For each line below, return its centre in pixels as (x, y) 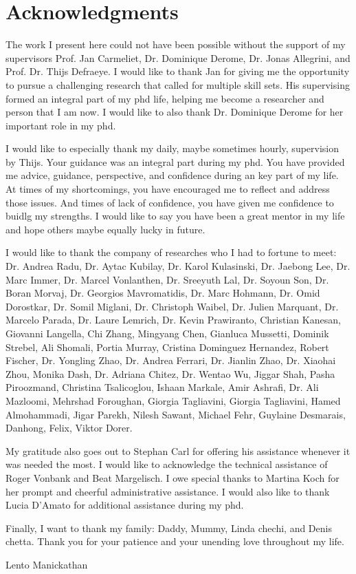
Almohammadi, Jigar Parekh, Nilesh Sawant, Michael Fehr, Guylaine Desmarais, (176, 414)
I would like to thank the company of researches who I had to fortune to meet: (171, 252)
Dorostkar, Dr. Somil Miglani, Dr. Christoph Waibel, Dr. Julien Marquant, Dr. (172, 306)
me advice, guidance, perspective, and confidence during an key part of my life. (172, 175)
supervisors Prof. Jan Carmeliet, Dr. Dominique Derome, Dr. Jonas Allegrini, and (178, 57)
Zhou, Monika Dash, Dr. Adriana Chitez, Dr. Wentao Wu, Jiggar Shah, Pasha (170, 373)
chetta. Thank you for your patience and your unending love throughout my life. (175, 541)
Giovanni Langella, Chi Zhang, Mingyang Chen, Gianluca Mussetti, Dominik (167, 333)
